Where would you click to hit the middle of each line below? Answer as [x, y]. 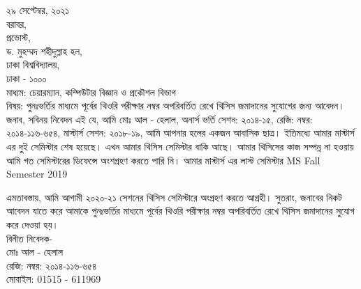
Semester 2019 [37, 174]
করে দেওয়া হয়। [32, 224]
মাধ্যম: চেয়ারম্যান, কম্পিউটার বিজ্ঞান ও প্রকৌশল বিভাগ [91, 92]
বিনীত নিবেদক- [30, 238]
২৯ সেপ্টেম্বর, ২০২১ [38, 10]
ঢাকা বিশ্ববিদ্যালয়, [33, 64]
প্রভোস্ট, [19, 37]
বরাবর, [16, 23]
